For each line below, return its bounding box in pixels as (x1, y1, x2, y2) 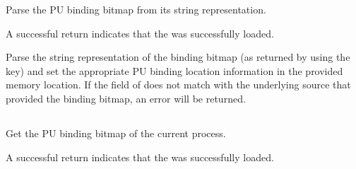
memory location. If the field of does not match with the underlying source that (6, 77, 351, 92)
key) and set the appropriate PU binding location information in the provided (6, 63, 343, 78)
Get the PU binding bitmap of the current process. (6, 125, 226, 140)
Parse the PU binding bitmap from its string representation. (6, 2, 266, 16)
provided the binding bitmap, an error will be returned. (6, 91, 246, 105)
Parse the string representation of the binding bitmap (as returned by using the (6, 49, 350, 64)
